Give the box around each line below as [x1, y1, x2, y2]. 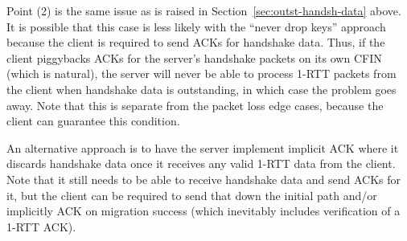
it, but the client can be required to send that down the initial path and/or [6, 186, 377, 203]
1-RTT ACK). [6, 218, 76, 235]
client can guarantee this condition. [6, 112, 180, 129]
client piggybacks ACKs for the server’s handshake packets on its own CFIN [6, 49, 382, 66]
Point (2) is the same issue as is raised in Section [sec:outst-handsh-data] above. [6, 2, 401, 18]
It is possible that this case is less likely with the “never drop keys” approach [6, 18, 386, 35]
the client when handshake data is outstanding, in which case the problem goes [6, 80, 397, 97]
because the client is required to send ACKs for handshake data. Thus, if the [6, 34, 385, 51]
